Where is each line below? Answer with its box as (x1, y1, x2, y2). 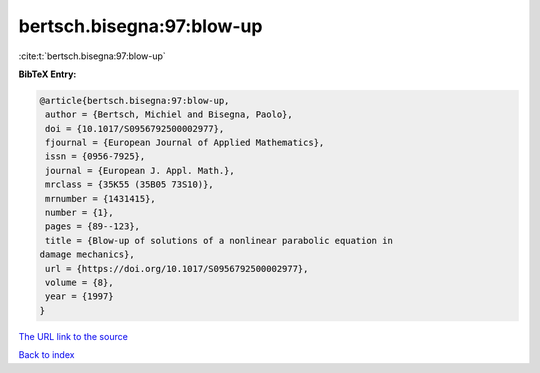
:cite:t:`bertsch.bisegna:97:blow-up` (18, 50, 167, 62)
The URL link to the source (18, 330, 129, 342)
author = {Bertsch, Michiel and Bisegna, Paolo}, (45, 109, 294, 120)
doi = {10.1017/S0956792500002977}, (45, 123, 225, 134)
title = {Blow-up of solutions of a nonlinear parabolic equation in (45, 235, 394, 246)
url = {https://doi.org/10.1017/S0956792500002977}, (45, 263, 309, 274)
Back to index (18, 349, 75, 361)
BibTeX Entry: (18, 68, 77, 80)
